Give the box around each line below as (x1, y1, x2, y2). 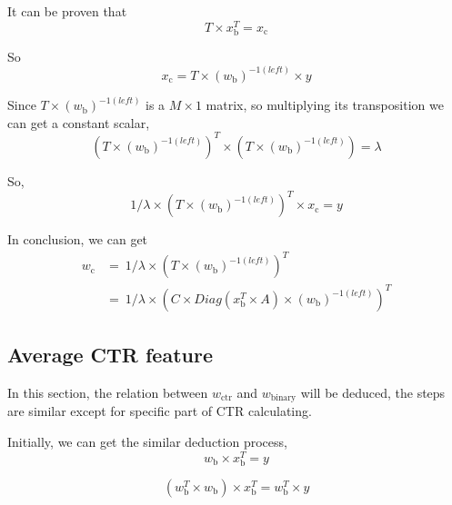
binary (270, 393, 296, 403)
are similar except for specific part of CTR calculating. (7, 401, 312, 421)
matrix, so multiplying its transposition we (206, 95, 444, 114)
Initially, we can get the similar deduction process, (7, 431, 287, 451)
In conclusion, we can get (7, 230, 148, 249)
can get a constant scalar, (7, 113, 150, 132)
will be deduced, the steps (300, 382, 446, 401)
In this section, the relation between (7, 382, 208, 401)
